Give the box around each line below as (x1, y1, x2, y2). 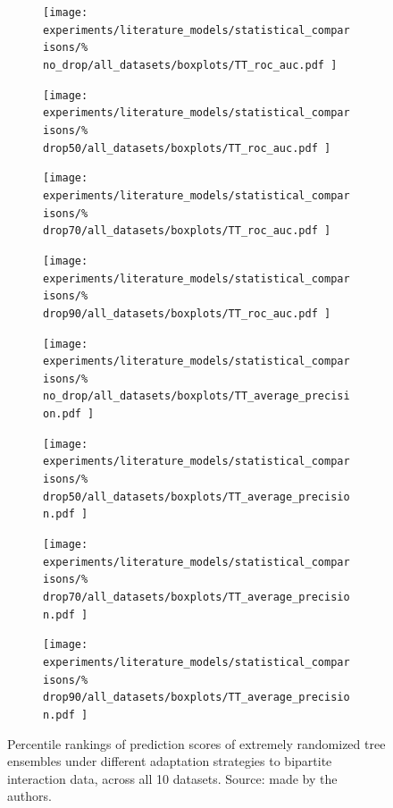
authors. (7, 787, 52, 805)
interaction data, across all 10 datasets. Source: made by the (7, 769, 338, 787)
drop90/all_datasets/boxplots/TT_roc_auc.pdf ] (43, 307, 331, 320)
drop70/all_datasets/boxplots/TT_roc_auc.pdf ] (43, 224, 331, 238)
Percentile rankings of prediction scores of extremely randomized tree (7, 734, 386, 753)
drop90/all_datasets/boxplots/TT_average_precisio (43, 691, 350, 704)
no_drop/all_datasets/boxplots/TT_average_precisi (43, 390, 350, 403)
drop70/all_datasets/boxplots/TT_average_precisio (43, 591, 350, 604)
